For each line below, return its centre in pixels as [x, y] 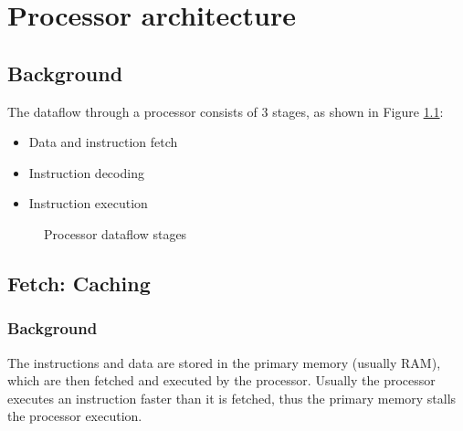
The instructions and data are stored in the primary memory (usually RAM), [224, 362]
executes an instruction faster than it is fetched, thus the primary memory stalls [232, 398]
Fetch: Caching [79, 283]
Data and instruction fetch [103, 142]
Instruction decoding [86, 172]
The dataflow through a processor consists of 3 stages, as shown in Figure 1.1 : [226, 111]
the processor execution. [75, 416]
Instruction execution [88, 203]
